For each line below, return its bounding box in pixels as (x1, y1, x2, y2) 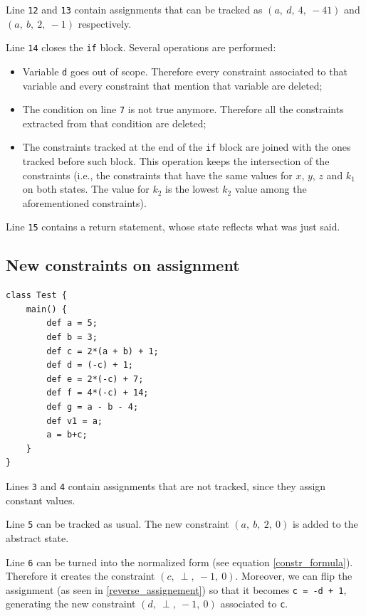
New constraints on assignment (6, 254, 240, 276)
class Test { (6, 290, 67, 301)
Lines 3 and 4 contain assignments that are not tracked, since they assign (6, 479, 326, 494)
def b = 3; (46, 332, 98, 343)
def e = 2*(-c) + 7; (46, 373, 144, 384)
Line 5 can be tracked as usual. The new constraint (6, 516, 229, 531)
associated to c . (220, 596, 288, 611)
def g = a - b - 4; (46, 402, 139, 413)
